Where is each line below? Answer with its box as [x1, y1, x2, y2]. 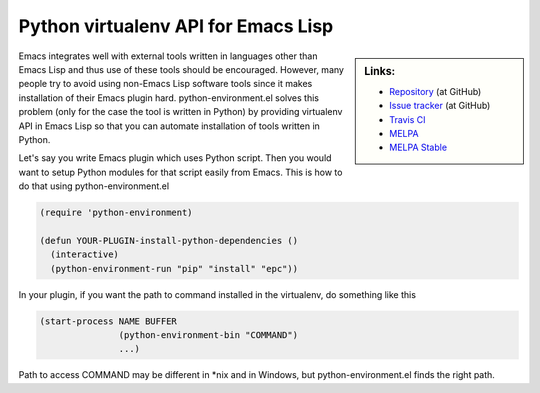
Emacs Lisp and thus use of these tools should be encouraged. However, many [18, 63, 345, 75]
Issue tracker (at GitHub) [389, 100, 491, 112]
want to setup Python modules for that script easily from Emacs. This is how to [18, 166, 343, 178]
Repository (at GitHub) [389, 85, 482, 97]
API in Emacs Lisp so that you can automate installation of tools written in [18, 120, 320, 132]
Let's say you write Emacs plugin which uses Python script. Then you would [18, 152, 332, 164]
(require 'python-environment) [39, 207, 194, 219]
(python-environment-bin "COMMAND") [118, 329, 299, 340]
